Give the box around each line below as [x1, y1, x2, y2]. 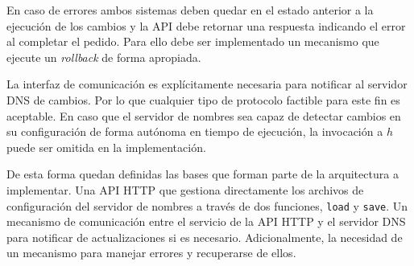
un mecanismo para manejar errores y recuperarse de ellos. [6, 244, 296, 261]
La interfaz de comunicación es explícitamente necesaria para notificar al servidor [6, 76, 408, 92]
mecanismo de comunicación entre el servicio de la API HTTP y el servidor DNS [6, 213, 406, 230]
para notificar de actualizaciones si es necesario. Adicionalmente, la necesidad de [6, 228, 403, 245]
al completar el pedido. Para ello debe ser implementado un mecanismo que [6, 33, 379, 50]
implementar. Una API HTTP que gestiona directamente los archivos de [6, 181, 364, 198]
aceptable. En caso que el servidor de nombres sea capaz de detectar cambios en [6, 107, 401, 124]
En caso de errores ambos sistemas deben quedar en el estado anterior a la [6, 2, 374, 18]
